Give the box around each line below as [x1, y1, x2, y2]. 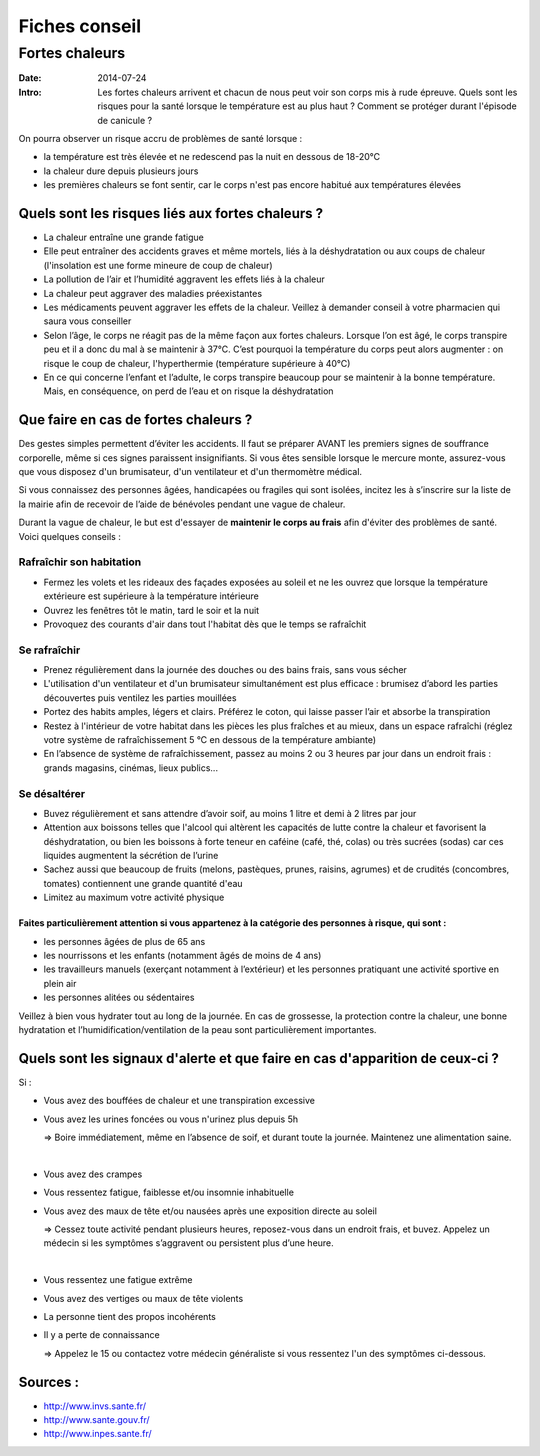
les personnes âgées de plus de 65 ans [43, 935, 206, 947]
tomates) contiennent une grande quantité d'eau [43, 877, 244, 889]
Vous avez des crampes [43, 1168, 143, 1180]
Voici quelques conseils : [18, 530, 122, 542]
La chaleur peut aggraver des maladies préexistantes [43, 287, 263, 299]
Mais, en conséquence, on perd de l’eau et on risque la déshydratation [43, 385, 334, 397]
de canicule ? [97, 114, 153, 126]
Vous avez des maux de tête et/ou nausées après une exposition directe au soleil [43, 1205, 377, 1217]
